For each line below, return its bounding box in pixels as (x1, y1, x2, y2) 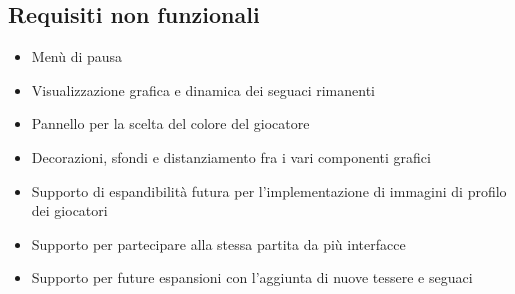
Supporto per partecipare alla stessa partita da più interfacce (31, 233, 406, 254)
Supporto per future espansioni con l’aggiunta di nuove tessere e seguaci (31, 267, 473, 288)
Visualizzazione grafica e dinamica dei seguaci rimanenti (31, 79, 376, 100)
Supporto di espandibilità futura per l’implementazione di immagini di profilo (31, 180, 507, 201)
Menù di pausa (31, 46, 123, 67)
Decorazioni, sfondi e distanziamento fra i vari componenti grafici (31, 146, 431, 167)
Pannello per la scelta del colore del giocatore (31, 113, 310, 134)
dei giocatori (31, 200, 108, 221)
